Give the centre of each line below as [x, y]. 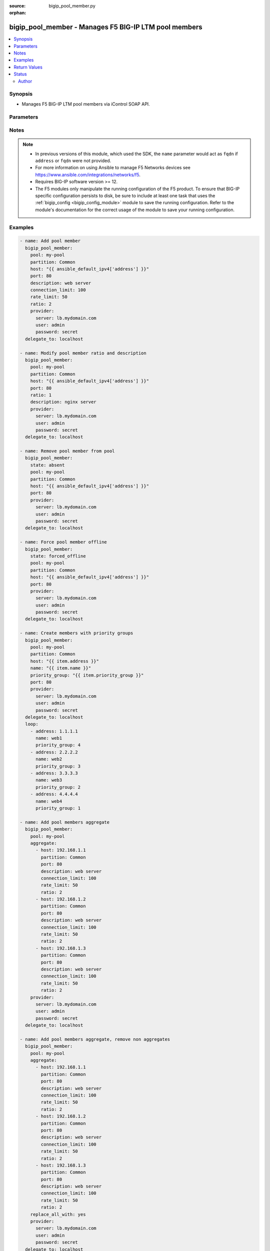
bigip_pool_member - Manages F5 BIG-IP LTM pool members [106, 27]
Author [25, 81]
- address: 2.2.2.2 [54, 752]
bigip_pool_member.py [72, 6]
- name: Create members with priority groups [76, 633]
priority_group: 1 [58, 808]
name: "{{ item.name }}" [61, 668]
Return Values [28, 67]
